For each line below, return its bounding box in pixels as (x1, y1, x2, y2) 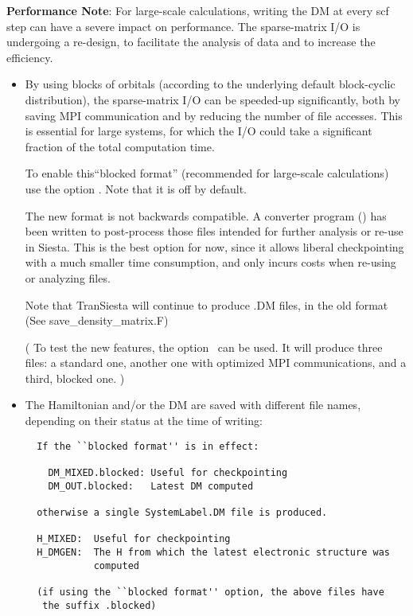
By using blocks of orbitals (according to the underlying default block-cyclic (25, 76, 395, 92)
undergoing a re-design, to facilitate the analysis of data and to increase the (6, 33, 376, 50)
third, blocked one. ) (25, 369, 125, 386)
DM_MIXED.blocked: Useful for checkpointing (48, 466, 288, 478)
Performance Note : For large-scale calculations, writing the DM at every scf (6, 2, 389, 18)
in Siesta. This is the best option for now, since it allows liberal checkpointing (25, 238, 404, 255)
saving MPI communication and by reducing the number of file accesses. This (25, 107, 403, 123)
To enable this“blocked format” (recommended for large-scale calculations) (25, 165, 389, 181)
